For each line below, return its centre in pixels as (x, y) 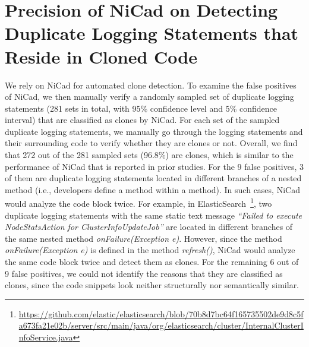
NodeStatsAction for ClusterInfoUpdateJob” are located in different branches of (149, 227)
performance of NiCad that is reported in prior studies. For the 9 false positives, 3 (154, 166)
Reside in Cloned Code (101, 56)
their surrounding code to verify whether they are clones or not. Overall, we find (151, 143)
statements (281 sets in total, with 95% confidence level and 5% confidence (141, 108)
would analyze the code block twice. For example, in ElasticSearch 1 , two (138, 203)
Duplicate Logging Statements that (152, 33)
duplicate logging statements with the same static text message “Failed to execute (153, 215)
